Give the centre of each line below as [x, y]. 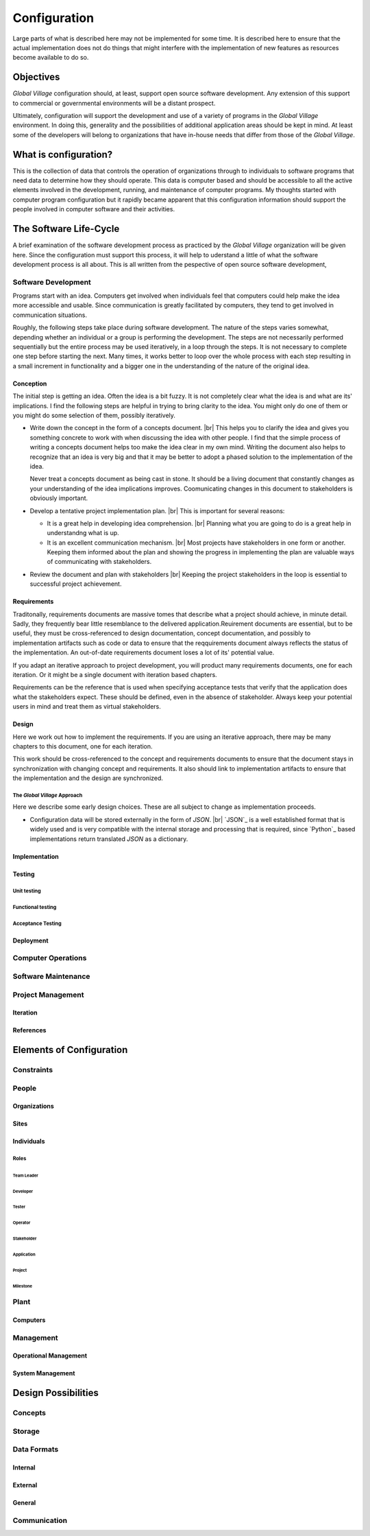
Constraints [33, 1070]
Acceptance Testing [37, 924]
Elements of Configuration [70, 1050]
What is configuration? [63, 154]
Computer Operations [50, 958]
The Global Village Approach [48, 795]
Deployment [30, 941]
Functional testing [35, 908]
